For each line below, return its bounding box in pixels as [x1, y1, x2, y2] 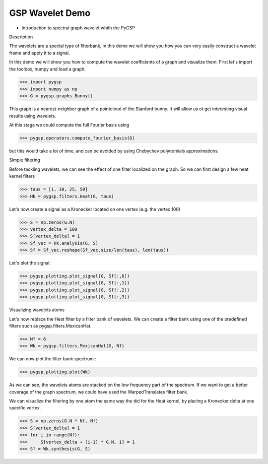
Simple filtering [9, 157, 41, 163]
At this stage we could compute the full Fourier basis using [9, 122, 130, 128]
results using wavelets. [9, 113, 57, 119]
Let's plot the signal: [9, 260, 51, 266]
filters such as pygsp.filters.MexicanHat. [9, 323, 92, 329]
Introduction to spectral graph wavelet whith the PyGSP [21, 25, 135, 31]
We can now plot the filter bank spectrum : [9, 356, 96, 362]
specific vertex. [9, 405, 41, 411]
